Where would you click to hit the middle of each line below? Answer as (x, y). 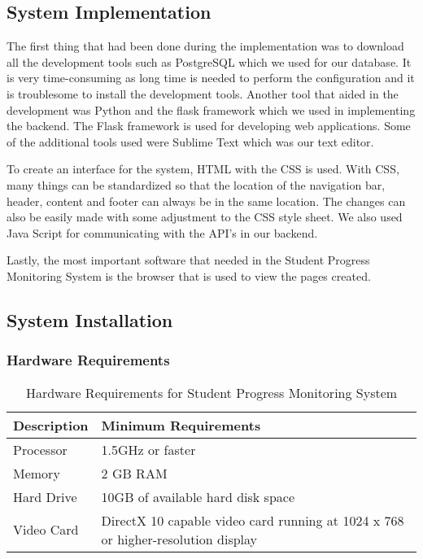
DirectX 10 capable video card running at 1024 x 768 (253, 520)
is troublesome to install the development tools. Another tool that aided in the (203, 93)
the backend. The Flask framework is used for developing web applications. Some (209, 126)
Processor (40, 449)
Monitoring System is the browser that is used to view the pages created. (189, 275)
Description (51, 425)
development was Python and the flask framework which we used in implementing (211, 109)
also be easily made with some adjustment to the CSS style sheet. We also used (205, 217)
